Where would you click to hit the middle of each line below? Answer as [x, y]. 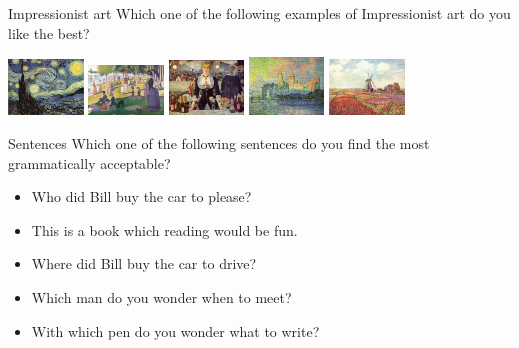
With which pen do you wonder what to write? [175, 330]
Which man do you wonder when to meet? [161, 296]
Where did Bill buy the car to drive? [144, 263]
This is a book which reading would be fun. [164, 229]
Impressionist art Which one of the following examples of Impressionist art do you [259, 13]
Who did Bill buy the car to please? [141, 196]
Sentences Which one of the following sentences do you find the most [219, 142]
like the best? [49, 32]
